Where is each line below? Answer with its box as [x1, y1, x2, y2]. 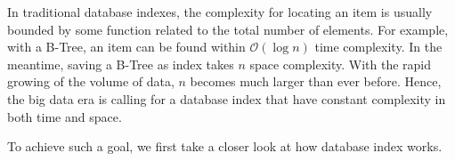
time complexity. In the [314, 37, 443, 56]
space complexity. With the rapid [249, 54, 431, 73]
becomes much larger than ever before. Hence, [190, 72, 442, 91]
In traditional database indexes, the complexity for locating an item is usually [7, 3, 433, 20]
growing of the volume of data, [7, 72, 175, 91]
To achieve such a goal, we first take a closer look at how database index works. [7, 137, 443, 156]
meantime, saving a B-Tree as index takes [7, 54, 234, 73]
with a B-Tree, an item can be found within [7, 37, 246, 56]
